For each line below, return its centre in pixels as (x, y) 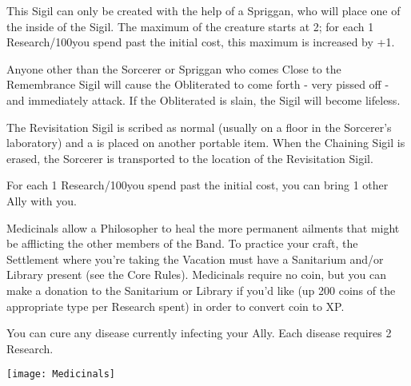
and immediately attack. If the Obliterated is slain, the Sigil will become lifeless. (204, 99)
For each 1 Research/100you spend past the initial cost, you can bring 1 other (198, 185)
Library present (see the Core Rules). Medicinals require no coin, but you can (196, 275)
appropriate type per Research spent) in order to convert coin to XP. (176, 306)
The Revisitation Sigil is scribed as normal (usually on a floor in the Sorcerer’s (199, 127)
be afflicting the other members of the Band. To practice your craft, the (182, 243)
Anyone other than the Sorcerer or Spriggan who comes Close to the (174, 68)
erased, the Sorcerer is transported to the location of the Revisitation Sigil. (190, 158)
